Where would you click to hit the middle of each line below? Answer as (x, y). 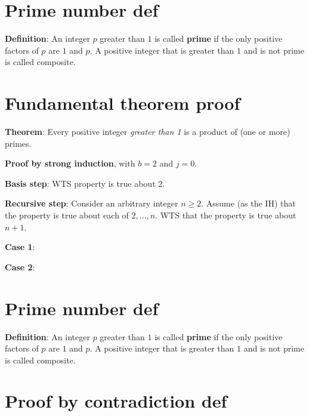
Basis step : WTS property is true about (80, 183)
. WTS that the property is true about (226, 215)
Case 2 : (20, 266)
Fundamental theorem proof (123, 103)
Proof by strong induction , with (70, 163)
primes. (18, 143)
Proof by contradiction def (116, 401)
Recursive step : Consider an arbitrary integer (92, 203)
